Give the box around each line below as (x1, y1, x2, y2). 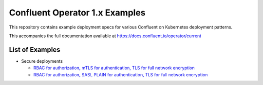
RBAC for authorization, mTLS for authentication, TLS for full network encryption (33, 65, 195, 71)
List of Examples (9, 45, 60, 54)
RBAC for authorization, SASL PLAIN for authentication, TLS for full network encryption (33, 71, 208, 77)
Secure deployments (21, 58, 63, 64)
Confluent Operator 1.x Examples (9, 7, 146, 18)
